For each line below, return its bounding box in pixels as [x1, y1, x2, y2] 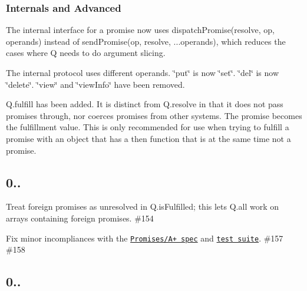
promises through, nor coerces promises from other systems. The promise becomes [6, 109, 302, 121]
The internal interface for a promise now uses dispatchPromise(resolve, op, [6, 24, 275, 36]
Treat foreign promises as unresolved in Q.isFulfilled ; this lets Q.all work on [6, 200, 279, 213]
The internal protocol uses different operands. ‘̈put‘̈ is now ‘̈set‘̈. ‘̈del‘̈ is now [6, 67, 279, 78]
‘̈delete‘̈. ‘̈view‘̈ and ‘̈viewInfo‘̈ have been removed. [6, 78, 185, 90]
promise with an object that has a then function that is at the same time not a [6, 132, 291, 144]
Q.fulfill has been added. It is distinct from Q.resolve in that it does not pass [6, 98, 283, 110]
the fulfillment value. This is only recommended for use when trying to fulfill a [6, 121, 289, 133]
